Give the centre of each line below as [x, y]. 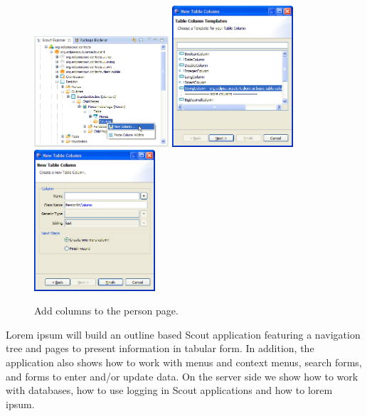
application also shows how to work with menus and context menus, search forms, [184, 362]
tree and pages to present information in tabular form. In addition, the [160, 348]
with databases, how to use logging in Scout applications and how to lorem [169, 390]
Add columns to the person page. [106, 311]
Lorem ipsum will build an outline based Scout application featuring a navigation [183, 334]
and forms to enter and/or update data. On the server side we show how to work [182, 376]
